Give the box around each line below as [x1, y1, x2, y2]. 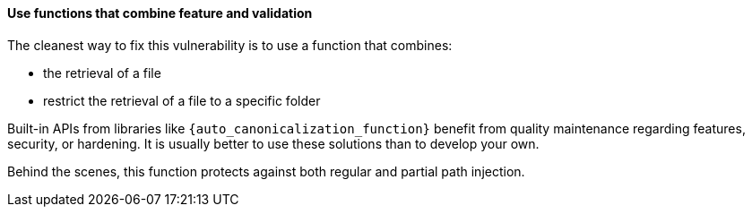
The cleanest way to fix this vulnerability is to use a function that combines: [7, 37, 453, 53]
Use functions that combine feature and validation [7, 5, 313, 21]
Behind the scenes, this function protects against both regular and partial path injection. [7, 163, 525, 179]
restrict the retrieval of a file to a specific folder [43, 92, 321, 108]
